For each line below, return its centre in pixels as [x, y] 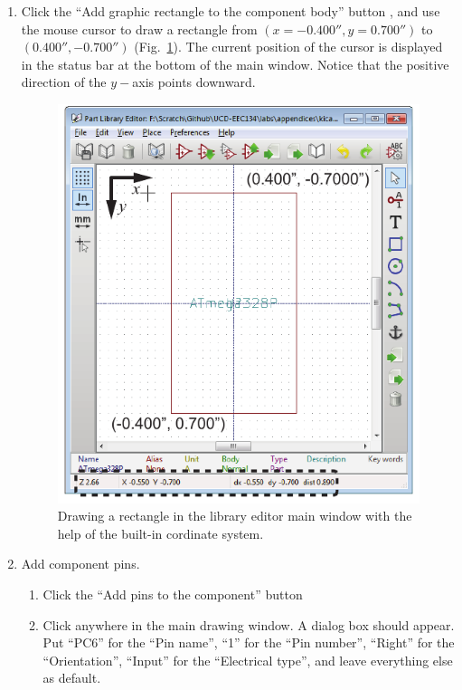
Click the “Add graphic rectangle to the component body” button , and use [231, 11]
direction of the [64, 82]
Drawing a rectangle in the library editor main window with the [235, 516]
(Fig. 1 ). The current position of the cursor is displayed [288, 47]
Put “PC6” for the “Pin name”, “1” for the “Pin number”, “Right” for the [249, 642]
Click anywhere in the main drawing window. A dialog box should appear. [249, 624]
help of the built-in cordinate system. [160, 533]
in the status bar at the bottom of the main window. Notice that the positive [235, 64]
